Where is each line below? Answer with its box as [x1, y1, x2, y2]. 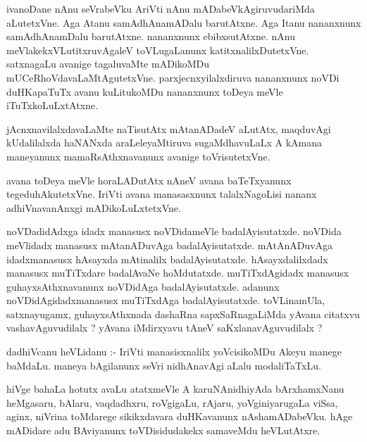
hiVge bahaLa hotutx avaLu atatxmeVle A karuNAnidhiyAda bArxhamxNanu [6, 381, 344, 396]
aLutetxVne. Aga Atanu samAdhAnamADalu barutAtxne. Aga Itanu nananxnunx [6, 15, 361, 30]
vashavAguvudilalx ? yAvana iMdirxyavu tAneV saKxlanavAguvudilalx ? [6, 320, 323, 335]
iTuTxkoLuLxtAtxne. [6, 98, 98, 113]
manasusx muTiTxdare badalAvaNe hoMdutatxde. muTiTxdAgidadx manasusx [6, 265, 349, 280]
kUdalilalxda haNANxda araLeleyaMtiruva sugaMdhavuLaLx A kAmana [6, 135, 323, 150]
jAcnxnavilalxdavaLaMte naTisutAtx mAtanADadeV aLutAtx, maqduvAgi [6, 121, 331, 136]
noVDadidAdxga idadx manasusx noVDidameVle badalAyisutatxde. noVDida [6, 224, 342, 239]
